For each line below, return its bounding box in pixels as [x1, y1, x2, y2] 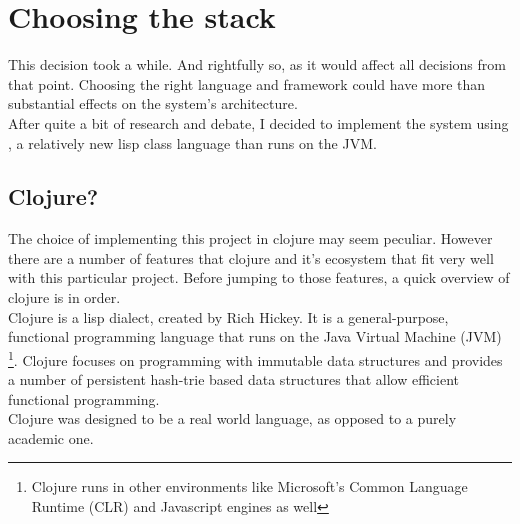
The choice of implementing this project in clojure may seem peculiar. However [8, 228, 493, 249]
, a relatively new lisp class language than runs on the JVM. [8, 132, 377, 153]
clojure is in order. [8, 287, 121, 308]
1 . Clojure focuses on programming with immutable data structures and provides [8, 346, 503, 370]
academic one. [8, 427, 94, 448]
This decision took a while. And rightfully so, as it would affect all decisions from [8, 54, 506, 75]
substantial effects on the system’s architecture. [8, 93, 298, 114]
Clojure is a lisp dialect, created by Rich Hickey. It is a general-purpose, [8, 306, 449, 327]
